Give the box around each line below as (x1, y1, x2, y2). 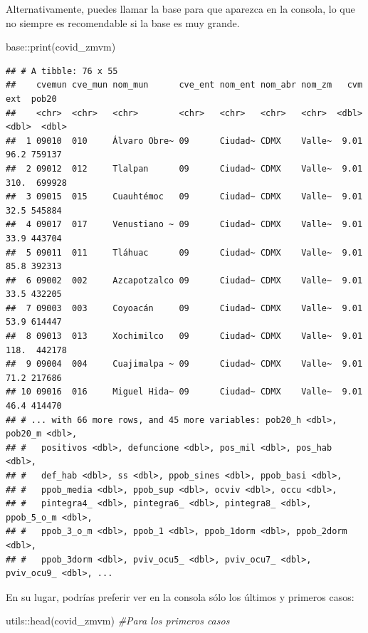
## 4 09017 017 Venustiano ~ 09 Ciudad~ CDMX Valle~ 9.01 (6, 219, 363, 230)
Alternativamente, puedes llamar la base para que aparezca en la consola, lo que (6, 1, 355, 16)
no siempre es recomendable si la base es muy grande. (6, 15, 240, 30)
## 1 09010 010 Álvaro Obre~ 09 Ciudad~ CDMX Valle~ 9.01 (6, 135, 363, 146)
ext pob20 (6, 93, 57, 104)
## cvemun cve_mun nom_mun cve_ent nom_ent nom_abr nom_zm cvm (6, 80, 363, 90)
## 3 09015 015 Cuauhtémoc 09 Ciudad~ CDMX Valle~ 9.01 (6, 192, 363, 202)
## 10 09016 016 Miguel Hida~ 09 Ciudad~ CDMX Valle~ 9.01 (6, 387, 363, 397)
